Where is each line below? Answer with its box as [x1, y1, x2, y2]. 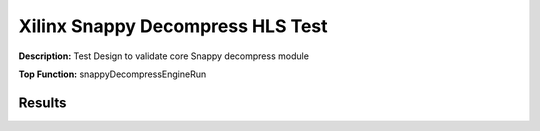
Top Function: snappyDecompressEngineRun [18, 68, 207, 80]
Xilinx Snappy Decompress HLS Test [18, 15, 329, 37]
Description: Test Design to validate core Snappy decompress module [18, 50, 310, 62]
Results [18, 94, 67, 111]
